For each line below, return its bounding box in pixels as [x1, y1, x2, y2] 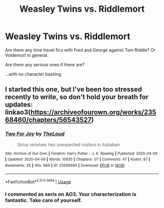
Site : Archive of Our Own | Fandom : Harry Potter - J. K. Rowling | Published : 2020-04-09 [5, 151, 158, 156]
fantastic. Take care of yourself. [5, 197, 82, 204]
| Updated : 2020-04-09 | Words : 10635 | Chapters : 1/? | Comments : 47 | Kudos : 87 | [5, 157, 150, 162]
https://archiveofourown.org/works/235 [30, 108, 157, 117]
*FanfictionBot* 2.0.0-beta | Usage [5, 178, 71, 185]
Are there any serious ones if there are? [5, 62, 85, 67]
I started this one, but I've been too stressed [5, 85, 143, 94]
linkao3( [5, 108, 31, 117]
